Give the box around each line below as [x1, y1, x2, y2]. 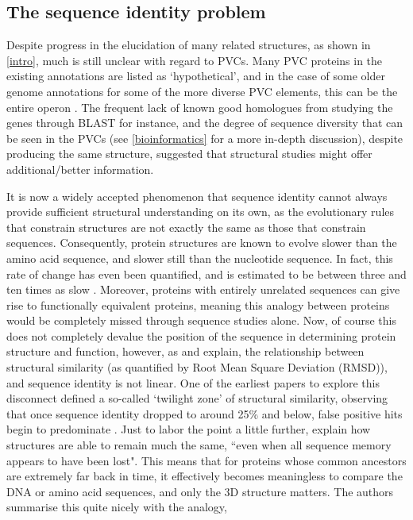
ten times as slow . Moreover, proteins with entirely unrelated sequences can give [6, 281, 400, 298]
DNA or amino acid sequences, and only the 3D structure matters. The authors [6, 483, 394, 499]
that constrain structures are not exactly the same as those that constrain [6, 218, 366, 235]
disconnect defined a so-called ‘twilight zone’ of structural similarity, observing [6, 390, 388, 406]
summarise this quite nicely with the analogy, [6, 499, 227, 515]
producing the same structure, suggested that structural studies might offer [6, 145, 372, 162]
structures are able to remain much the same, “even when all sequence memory [6, 437, 392, 453]
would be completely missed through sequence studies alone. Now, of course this [6, 312, 396, 329]
